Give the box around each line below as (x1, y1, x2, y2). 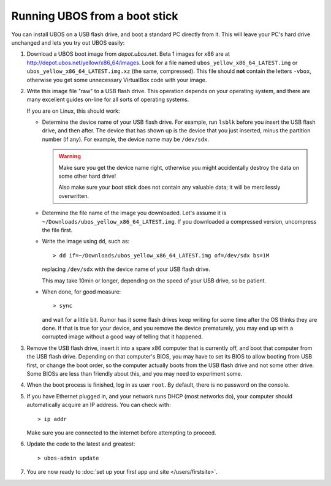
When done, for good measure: (42, 288, 121, 295)
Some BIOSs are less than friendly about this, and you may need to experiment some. (26, 370, 243, 378)
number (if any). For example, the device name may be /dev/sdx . (42, 135, 210, 143)
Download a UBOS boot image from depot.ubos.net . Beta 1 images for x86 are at (26, 50, 230, 58)
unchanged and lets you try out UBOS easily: (11, 39, 125, 46)
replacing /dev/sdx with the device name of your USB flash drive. (42, 265, 211, 273)
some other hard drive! (58, 172, 116, 180)
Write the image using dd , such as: (42, 238, 130, 245)
